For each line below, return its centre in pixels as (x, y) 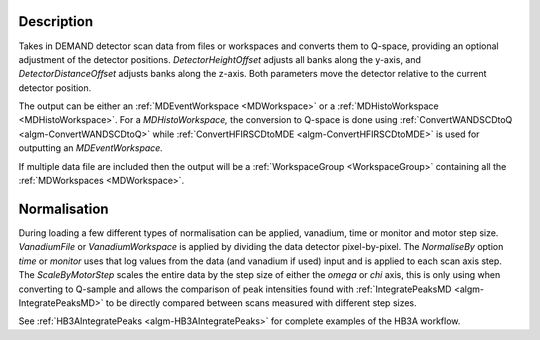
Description (56, 21)
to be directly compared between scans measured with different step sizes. (261, 302)
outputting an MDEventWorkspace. (91, 148)
